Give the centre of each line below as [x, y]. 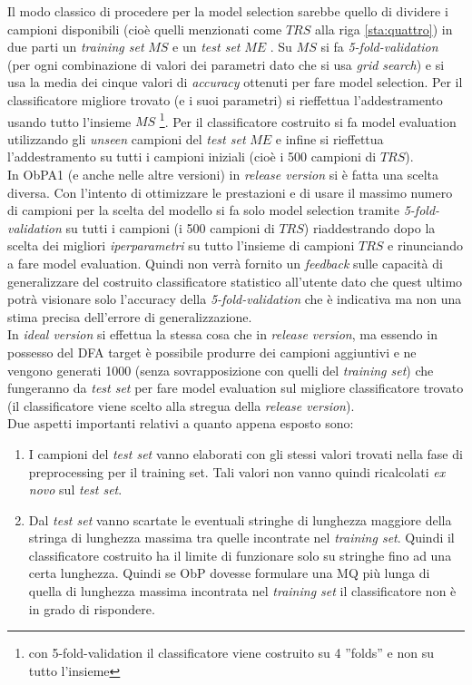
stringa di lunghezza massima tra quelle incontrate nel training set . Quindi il [241, 538]
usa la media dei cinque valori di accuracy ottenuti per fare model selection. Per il [235, 82]
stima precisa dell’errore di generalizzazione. [130, 316]
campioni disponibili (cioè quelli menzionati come [145, 29]
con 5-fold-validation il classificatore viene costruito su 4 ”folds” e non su [231, 653]
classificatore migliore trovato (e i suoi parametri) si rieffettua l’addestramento [225, 99]
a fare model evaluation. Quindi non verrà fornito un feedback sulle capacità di [225, 263]
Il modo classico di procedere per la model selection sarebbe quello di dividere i [228, 11]
